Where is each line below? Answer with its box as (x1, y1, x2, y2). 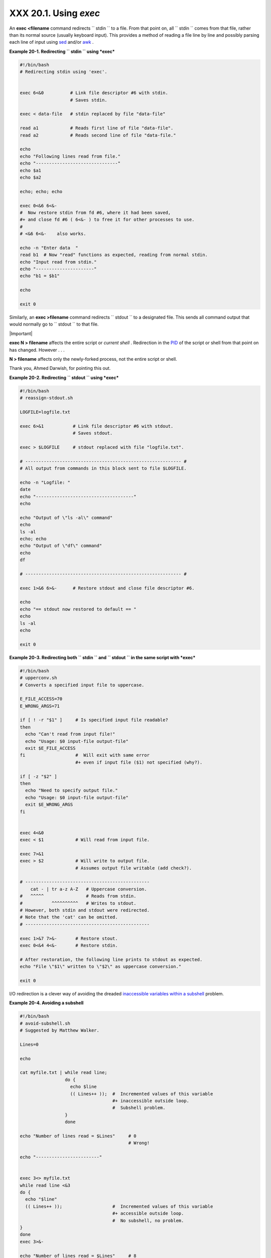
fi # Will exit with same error (20, 752, 150, 758)
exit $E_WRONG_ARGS (25, 802, 73, 808)
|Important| (9, 330, 33, 337)
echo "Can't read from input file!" (25, 731, 115, 737)
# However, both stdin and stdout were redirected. (20, 907, 150, 913)
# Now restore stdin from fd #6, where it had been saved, (20, 209, 171, 215)
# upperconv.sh (20, 675, 57, 681)
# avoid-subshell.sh (20, 1020, 70, 1026)
